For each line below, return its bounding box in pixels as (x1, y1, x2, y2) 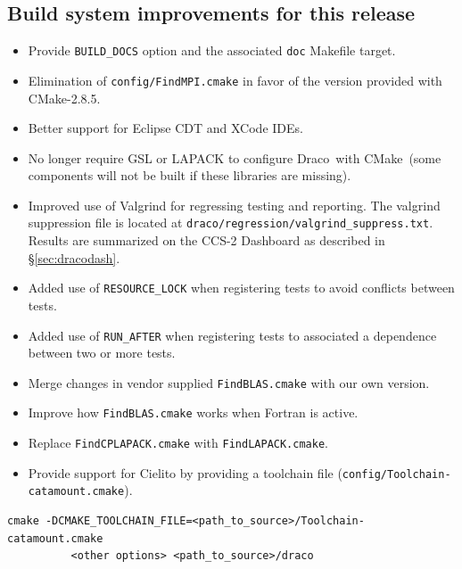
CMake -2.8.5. (28, 88, 101, 107)
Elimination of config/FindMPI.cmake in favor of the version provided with (28, 70, 442, 89)
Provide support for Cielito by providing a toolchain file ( (28, 463, 342, 482)
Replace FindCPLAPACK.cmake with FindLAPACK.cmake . (28, 433, 328, 452)
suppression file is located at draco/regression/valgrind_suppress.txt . (28, 213, 433, 232)
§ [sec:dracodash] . (28, 248, 120, 267)
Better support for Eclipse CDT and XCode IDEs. (28, 119, 303, 137)
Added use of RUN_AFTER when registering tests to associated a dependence (28, 326, 437, 344)
